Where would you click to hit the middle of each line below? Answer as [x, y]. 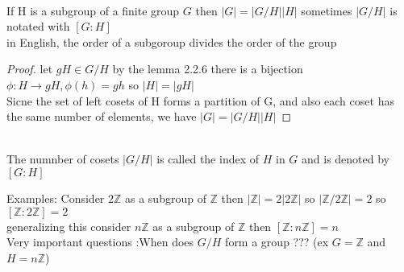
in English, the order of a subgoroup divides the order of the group [172, 41]
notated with [38, 26]
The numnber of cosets [63, 159]
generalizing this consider [69, 226]
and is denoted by [346, 159]
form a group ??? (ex [277, 242]
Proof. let [30, 69]
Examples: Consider [56, 198]
